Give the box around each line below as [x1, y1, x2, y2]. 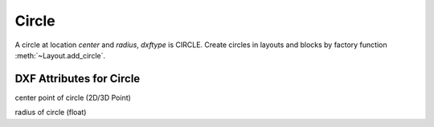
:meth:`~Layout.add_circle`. [14, 50, 106, 60]
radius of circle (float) [14, 108, 87, 117]
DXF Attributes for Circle [14, 72, 141, 85]
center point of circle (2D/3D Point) [14, 93, 132, 102]
